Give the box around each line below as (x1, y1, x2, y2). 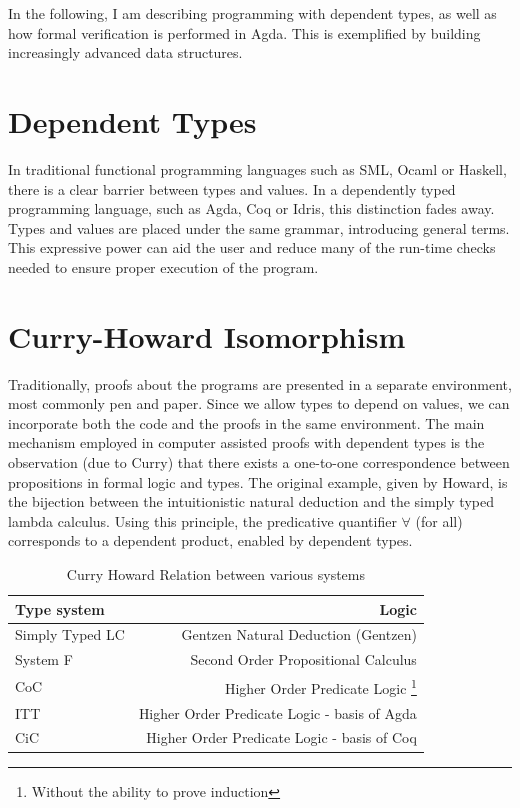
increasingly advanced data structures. (8, 42, 243, 63)
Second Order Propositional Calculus (190, 649, 417, 670)
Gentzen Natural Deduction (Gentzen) (181, 624, 417, 645)
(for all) (415, 510, 463, 531)
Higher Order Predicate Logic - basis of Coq (146, 727, 417, 748)
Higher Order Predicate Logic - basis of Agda (138, 702, 417, 723)
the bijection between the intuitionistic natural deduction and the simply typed (8, 491, 494, 512)
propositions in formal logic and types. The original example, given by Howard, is (8, 471, 508, 492)
